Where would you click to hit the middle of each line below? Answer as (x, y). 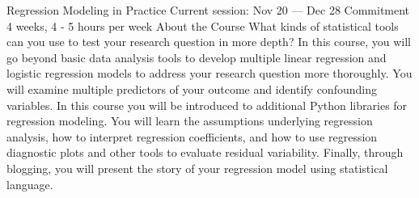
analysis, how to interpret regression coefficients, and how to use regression (192, 136)
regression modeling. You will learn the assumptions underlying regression (190, 121)
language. (30, 184)
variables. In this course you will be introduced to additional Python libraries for (207, 105)
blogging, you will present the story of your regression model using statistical (197, 168)
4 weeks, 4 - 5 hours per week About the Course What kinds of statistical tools (203, 25)
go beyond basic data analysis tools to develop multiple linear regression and (197, 57)
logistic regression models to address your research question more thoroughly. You (209, 73)
